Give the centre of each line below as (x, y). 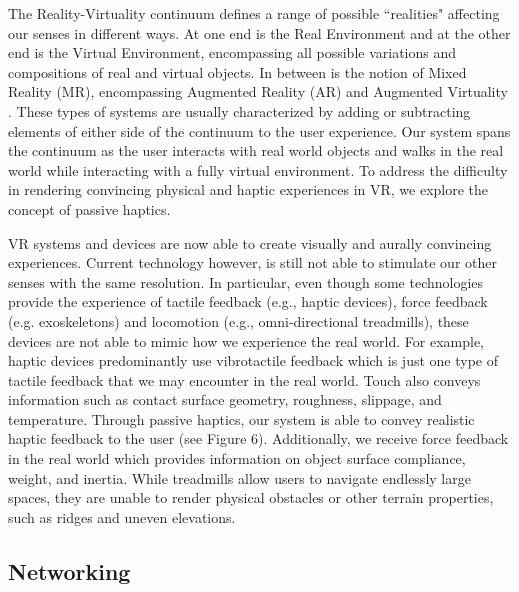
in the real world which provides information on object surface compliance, (237, 458)
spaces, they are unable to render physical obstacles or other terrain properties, (251, 497)
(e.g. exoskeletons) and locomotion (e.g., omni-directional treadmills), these (238, 320)
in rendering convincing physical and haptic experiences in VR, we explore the (248, 189)
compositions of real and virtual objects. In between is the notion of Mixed (237, 71)
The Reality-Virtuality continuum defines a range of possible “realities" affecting (254, 13)
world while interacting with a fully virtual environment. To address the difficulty (258, 169)
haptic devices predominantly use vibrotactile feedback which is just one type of (253, 360)
